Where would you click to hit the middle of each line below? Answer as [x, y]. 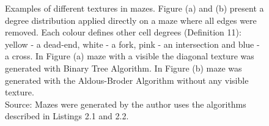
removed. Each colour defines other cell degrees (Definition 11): [123, 32]
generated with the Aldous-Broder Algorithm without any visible [127, 80]
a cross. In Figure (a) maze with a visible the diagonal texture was [130, 56]
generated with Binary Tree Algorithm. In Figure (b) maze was [123, 68]
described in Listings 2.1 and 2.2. [67, 116]
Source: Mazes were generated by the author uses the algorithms [126, 104]
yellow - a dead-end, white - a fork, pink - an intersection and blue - [132, 44]
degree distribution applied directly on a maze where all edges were [131, 20]
